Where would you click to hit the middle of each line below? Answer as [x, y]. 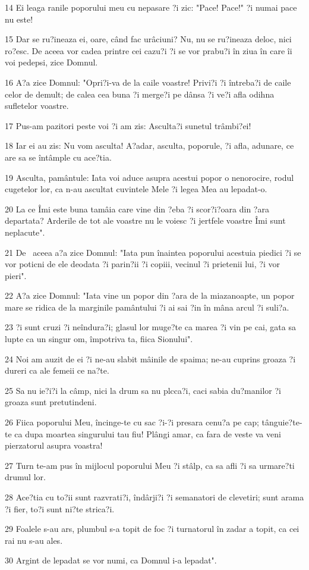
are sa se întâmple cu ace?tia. [58, 157]
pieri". [16, 275]
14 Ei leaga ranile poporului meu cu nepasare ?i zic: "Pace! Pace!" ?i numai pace [151, 7]
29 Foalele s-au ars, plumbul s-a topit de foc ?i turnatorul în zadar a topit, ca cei [152, 529]
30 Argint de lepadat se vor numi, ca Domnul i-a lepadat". [111, 560]
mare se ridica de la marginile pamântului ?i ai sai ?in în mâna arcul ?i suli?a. [147, 307]
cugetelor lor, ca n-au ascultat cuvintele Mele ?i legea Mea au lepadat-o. [136, 189]
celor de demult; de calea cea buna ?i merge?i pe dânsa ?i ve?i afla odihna [140, 94]
